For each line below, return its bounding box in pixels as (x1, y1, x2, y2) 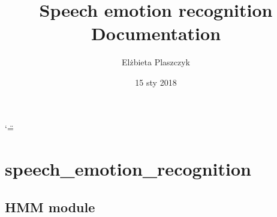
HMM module (5, 197, 95, 216)
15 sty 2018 (135, 76, 177, 88)
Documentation (91, 21, 221, 46)
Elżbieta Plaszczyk (121, 56, 190, 68)
